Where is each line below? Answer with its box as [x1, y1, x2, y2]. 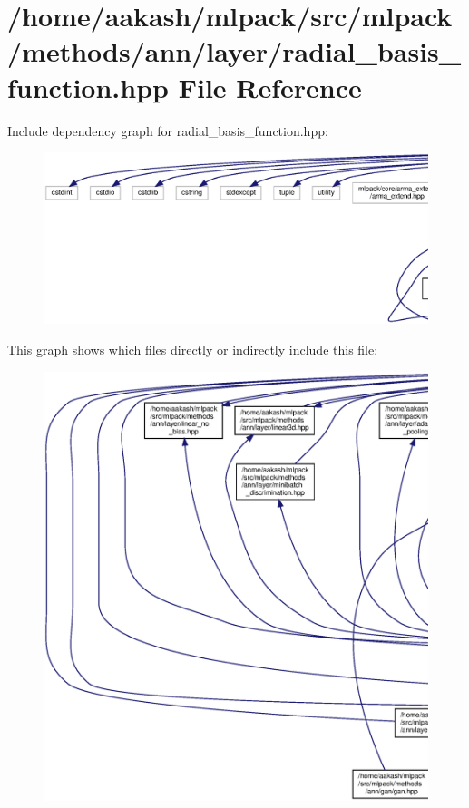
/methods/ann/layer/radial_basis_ [7, 33, 462, 70]
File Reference [178, 68, 362, 105]
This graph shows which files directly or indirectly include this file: [7, 339, 378, 358]
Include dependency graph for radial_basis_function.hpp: [7, 121, 328, 140]
